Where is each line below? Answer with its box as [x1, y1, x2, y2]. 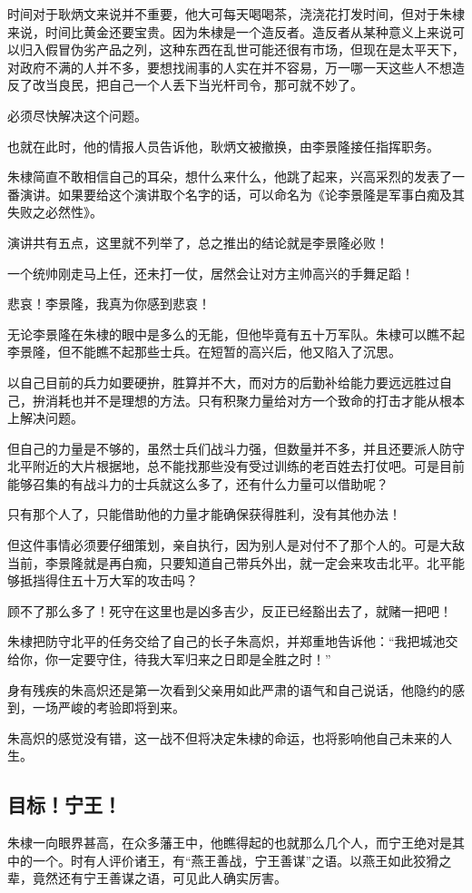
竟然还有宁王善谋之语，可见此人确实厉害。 [32, 868, 287, 888]
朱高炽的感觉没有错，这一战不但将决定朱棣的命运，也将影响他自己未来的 [7, 728, 439, 747]
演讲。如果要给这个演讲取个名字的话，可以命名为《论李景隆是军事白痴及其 [19, 184, 465, 203]
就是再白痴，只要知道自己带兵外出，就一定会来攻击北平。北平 [83, 553, 452, 572]
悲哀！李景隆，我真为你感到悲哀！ [7, 294, 211, 313]
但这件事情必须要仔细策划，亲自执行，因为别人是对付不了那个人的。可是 [7, 535, 439, 554]
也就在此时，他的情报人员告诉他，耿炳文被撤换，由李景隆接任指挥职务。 [7, 136, 439, 155]
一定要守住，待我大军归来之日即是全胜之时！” [57, 650, 331, 669]
